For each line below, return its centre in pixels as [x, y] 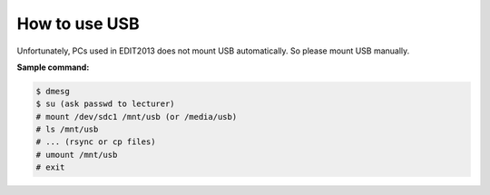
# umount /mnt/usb [77, 155]
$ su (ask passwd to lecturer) [106, 104]
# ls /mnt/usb [67, 130]
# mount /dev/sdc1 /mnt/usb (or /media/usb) [137, 117]
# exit [50, 167]
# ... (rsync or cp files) [96, 142]
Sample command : [53, 67]
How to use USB [78, 24]
